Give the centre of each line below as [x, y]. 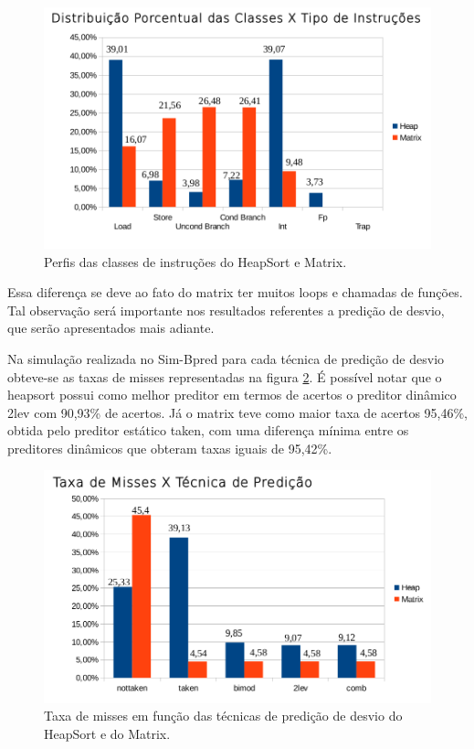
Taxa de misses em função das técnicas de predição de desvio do [223, 716]
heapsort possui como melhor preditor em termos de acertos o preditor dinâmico [232, 395]
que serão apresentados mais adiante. [111, 328]
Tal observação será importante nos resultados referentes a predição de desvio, [226, 310]
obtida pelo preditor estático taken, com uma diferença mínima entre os [208, 430]
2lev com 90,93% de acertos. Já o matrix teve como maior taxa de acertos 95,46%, [238, 412]
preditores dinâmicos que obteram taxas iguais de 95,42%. [170, 448]
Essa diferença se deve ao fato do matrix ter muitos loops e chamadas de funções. [235, 292]
